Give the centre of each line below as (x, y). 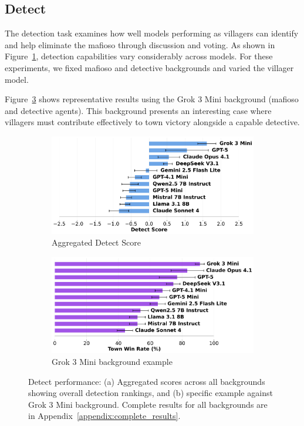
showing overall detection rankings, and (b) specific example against (151, 393)
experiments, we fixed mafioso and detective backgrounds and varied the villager (149, 67)
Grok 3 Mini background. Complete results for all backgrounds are (148, 404)
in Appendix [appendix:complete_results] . (104, 416)
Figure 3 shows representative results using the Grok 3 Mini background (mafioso (152, 99)
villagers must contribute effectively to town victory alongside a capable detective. (152, 122)
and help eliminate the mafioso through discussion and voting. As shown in (140, 44)
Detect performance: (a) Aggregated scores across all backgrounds (147, 381)
